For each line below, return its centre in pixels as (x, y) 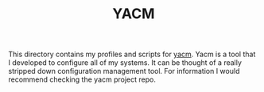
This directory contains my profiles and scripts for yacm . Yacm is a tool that (132, 54)
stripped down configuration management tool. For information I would (124, 71)
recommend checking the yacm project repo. (82, 79)
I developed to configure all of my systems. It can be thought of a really (125, 63)
